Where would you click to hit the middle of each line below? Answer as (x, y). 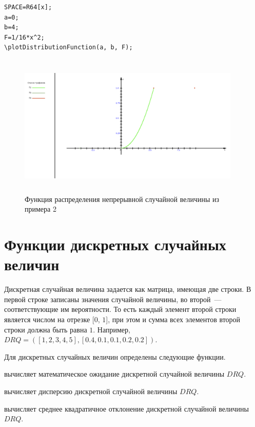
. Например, (112, 329)
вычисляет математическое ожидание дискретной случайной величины (114, 374)
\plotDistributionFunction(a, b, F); (68, 48)
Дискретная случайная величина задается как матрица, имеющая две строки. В (128, 289)
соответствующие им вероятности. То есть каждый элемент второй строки (120, 309)
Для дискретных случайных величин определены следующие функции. (115, 356)
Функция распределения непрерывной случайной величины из (122, 199)
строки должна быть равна (46, 329)
